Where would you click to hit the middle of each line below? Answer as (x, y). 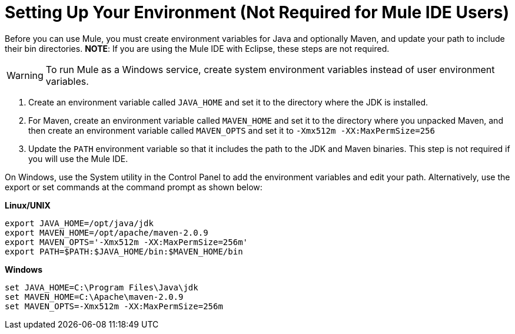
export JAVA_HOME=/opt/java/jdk (79, 223)
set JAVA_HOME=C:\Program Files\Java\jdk (102, 287)
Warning (25, 75)
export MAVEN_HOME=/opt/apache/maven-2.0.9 (107, 232)
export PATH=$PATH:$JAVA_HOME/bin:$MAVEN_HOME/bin (124, 251)
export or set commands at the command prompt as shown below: (134, 187)
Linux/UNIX (28, 205)
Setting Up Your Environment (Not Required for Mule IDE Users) (257, 12)
